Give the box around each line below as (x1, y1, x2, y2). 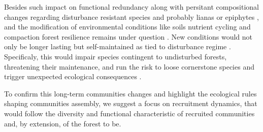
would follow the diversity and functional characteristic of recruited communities (4, 108, 255, 118)
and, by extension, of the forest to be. (4, 118, 121, 128)
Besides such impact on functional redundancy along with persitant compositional (4, 2, 259, 12)
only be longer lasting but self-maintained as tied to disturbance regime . (4, 41, 231, 52)
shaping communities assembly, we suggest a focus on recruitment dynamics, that (4, 98, 257, 109)
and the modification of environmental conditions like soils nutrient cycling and (4, 21, 251, 32)
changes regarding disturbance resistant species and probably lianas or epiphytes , (4, 11, 259, 22)
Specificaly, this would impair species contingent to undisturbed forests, (4, 51, 227, 61)
